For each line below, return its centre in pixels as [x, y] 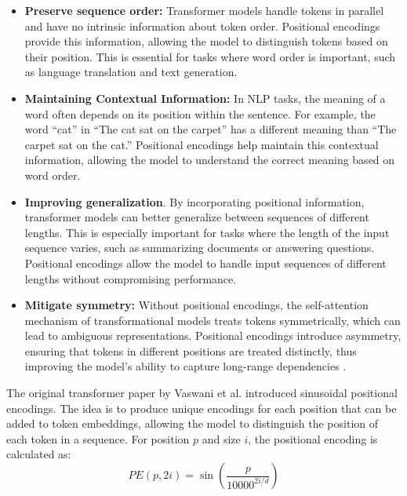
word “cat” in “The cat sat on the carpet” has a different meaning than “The [211, 129]
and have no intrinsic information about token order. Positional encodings [202, 26]
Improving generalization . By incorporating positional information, [194, 201]
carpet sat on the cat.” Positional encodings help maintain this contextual [202, 144]
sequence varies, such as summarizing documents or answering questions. [200, 248]
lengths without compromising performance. [131, 278]
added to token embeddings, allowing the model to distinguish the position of [193, 423]
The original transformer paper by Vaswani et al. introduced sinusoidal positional [202, 393]
